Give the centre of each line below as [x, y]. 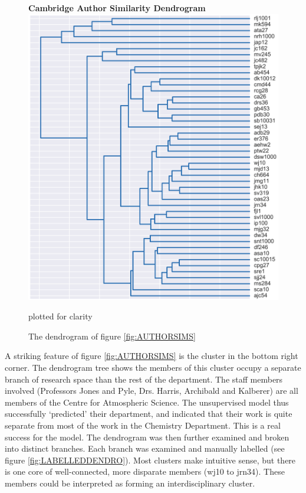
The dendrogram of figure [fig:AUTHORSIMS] [112, 336]
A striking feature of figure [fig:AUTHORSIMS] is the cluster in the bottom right [152, 356]
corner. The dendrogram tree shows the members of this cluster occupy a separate [153, 367]
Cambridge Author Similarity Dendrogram [117, 8]
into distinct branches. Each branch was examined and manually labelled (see [145, 448]
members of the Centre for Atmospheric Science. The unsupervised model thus [147, 402]
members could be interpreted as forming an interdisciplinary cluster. [130, 483]
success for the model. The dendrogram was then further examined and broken [147, 437]
